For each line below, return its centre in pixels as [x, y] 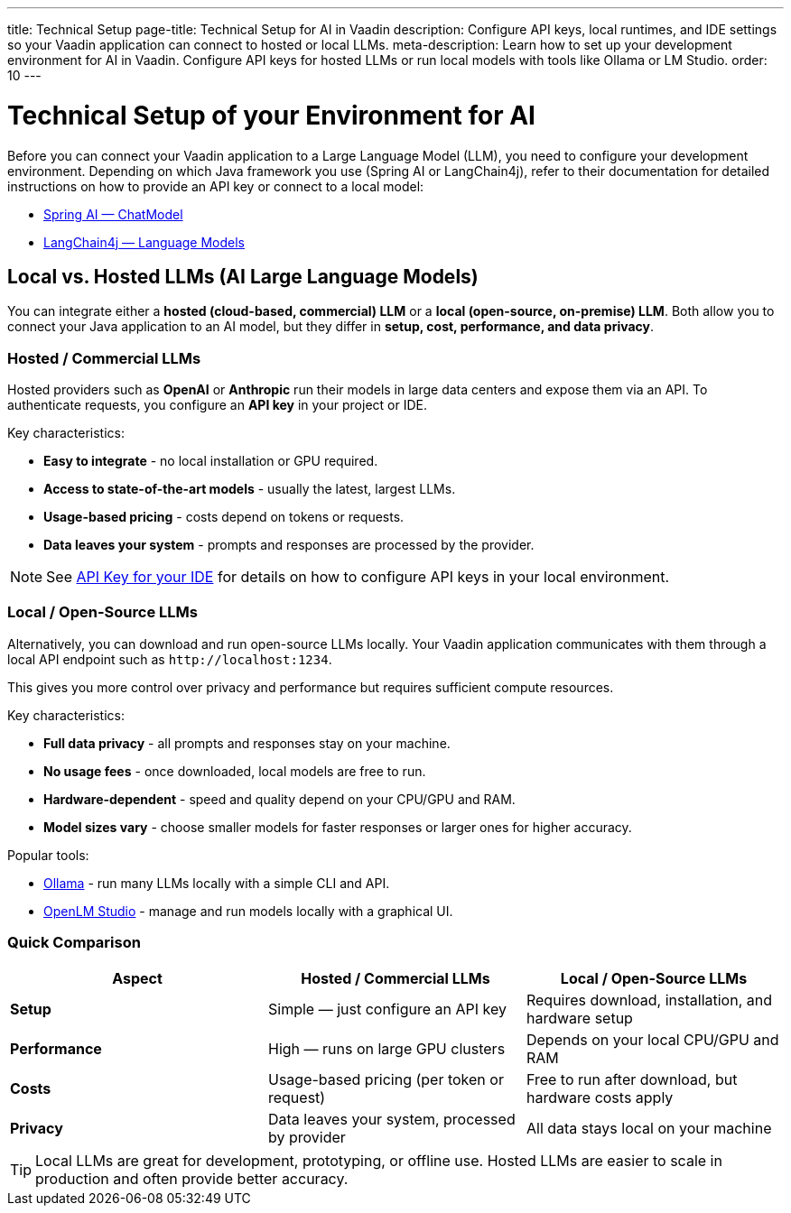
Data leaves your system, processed [391, 1119]
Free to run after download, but [632, 1079]
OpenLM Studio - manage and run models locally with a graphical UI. [248, 911]
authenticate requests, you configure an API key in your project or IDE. [217, 405]
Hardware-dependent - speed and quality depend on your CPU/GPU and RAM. [279, 799]
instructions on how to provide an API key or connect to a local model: [216, 186]
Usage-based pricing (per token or [386, 1079]
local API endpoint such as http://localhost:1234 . [170, 659]
